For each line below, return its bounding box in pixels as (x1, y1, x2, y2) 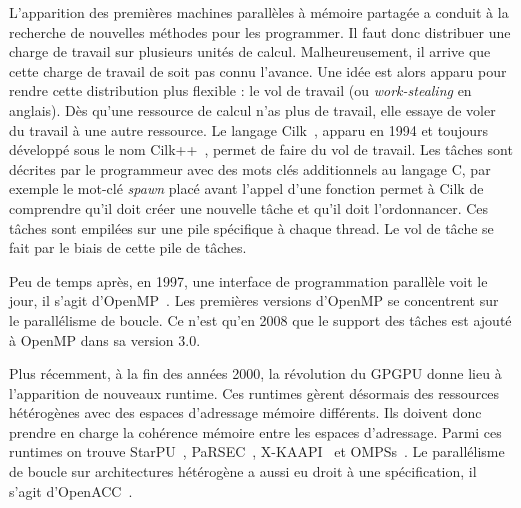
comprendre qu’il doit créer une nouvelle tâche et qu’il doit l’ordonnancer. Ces (9, 197, 489, 218)
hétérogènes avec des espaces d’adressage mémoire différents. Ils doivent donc (9, 402, 482, 423)
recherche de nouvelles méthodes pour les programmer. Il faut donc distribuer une (9, 21, 511, 42)
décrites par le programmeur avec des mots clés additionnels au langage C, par (9, 158, 491, 179)
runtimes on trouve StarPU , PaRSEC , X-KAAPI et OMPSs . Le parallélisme (9, 441, 505, 462)
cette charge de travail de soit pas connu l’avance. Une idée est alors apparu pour (9, 60, 507, 81)
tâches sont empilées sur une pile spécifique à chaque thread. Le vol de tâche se (9, 217, 494, 238)
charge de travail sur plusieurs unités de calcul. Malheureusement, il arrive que (9, 41, 491, 62)
